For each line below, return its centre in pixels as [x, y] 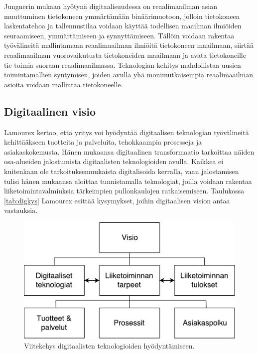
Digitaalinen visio [50, 111]
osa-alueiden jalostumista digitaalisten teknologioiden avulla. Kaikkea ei [114, 161]
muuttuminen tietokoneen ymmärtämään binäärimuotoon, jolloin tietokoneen [122, 16]
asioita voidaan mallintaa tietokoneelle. [64, 84]
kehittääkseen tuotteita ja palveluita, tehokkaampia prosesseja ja [103, 142]
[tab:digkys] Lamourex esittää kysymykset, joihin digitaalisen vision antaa [117, 200]
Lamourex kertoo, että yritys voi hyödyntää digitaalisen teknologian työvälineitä [127, 132]
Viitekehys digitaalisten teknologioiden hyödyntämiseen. [109, 346]
